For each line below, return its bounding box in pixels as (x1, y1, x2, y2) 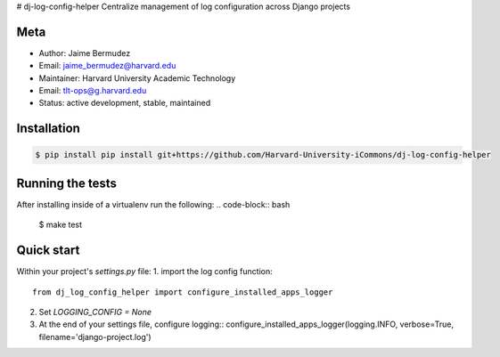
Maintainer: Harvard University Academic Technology (38, 72, 236, 84)
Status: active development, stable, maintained (38, 98, 211, 109)
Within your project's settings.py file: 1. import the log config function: (16, 266, 274, 277)
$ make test (38, 219, 83, 231)
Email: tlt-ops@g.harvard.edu (38, 85, 147, 96)
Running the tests (16, 175, 118, 191)
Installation (16, 121, 80, 136)
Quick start (16, 243, 80, 258)
